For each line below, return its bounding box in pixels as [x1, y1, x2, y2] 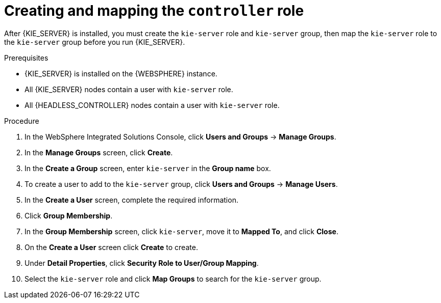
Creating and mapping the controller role [4, 2, 304, 19]
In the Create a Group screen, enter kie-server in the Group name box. [24, 163, 271, 173]
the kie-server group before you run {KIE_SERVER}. [4, 37, 185, 46]
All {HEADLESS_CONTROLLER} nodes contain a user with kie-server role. [24, 100, 280, 109]
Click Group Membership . [24, 211, 113, 220]
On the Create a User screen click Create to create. [24, 242, 198, 252]
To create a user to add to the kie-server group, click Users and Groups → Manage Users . [24, 179, 338, 188]
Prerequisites [4, 53, 48, 62]
